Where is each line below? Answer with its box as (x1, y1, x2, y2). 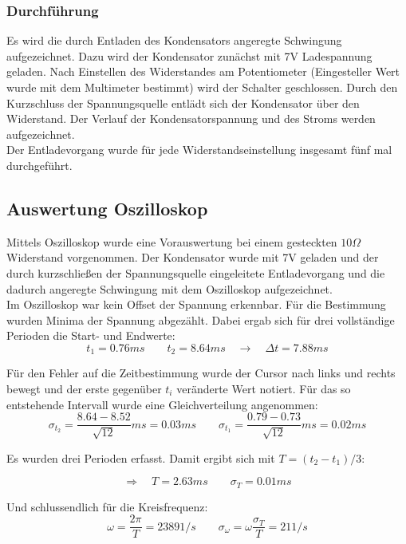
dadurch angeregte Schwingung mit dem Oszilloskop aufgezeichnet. (6, 280, 333, 297)
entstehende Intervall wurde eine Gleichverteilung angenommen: (6, 396, 318, 412)
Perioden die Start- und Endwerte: (6, 327, 175, 344)
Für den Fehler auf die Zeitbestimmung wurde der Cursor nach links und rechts (6, 365, 396, 381)
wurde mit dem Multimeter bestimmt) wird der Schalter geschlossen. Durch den (6, 79, 398, 95)
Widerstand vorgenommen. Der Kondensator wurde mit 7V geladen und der (6, 249, 379, 266)
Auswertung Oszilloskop (6, 195, 208, 220)
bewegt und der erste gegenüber (6, 380, 162, 396)
